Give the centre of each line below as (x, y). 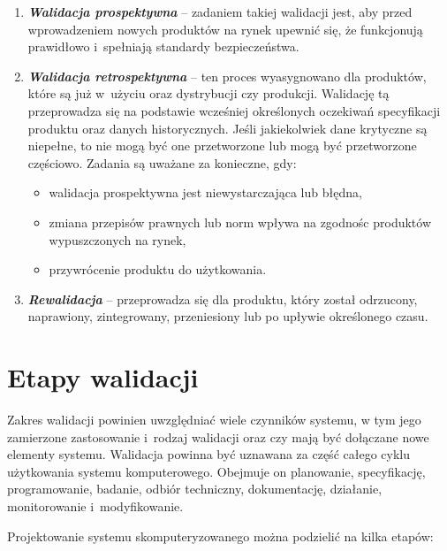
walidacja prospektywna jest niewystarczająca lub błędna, (205, 192)
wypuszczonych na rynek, (117, 239)
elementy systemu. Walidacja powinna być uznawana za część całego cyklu (208, 454)
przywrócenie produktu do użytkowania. (158, 269)
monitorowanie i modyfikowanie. (95, 506)
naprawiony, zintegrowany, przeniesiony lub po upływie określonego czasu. (228, 316)
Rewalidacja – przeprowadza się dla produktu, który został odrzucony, (223, 298)
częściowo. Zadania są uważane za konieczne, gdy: (162, 162)
